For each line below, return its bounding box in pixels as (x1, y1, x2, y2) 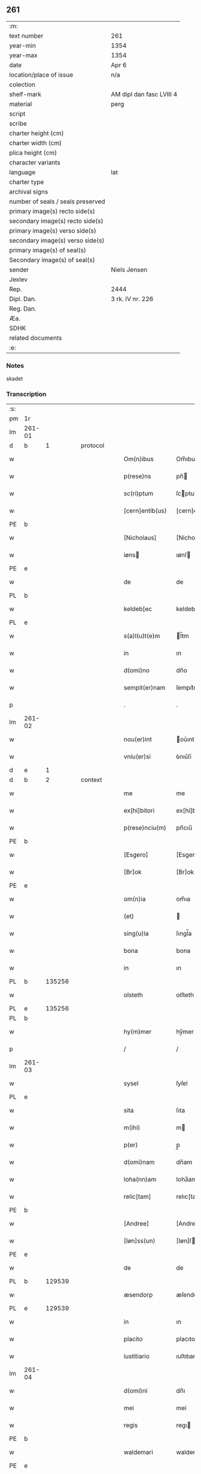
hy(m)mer (123, 1028, 152, 1036)
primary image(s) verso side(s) (9, 226, 97, 234)
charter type (9, 178, 44, 186)
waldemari (123, 1448, 154, 1457)
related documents (9, 333, 62, 342)
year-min (9, 41, 36, 50)
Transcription (6, 390, 47, 398)
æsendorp (123, 1290, 153, 1299)
